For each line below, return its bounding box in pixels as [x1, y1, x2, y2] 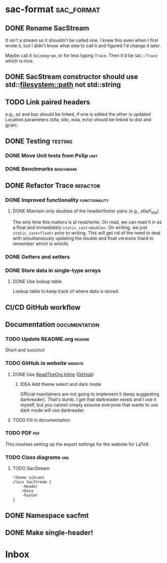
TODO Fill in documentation [12, 417, 70, 423]
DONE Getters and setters [5, 253, 70, 260]
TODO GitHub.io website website [5, 359, 84, 367]
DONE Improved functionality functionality [5, 196, 109, 204]
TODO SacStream [12, 466, 50, 472]
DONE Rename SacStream [5, 24, 90, 32]
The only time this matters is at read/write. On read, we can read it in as [12, 219, 162, 225]
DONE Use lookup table [12, 278, 62, 285]
